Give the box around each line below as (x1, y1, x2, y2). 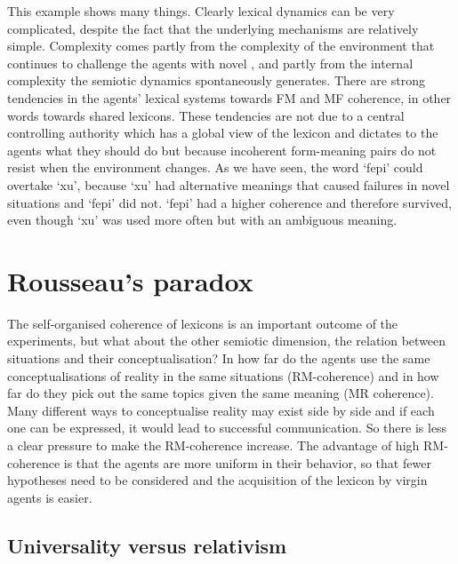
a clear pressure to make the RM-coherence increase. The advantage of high (7, 436, 420, 454)
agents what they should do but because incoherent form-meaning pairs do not (7, 140, 437, 159)
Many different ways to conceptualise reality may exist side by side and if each (7, 401, 435, 419)
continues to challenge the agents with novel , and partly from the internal (7, 53, 414, 72)
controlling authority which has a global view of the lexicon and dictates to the (7, 123, 438, 142)
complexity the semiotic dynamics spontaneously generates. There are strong (7, 71, 425, 90)
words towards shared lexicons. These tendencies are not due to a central (7, 106, 405, 124)
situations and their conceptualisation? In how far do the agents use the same (7, 349, 430, 368)
